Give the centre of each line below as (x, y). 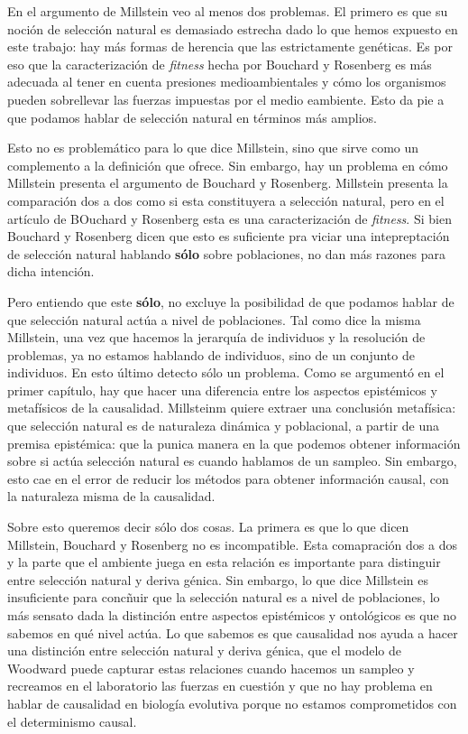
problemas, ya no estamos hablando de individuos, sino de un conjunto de (211, 354)
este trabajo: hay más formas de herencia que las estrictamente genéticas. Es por (230, 46)
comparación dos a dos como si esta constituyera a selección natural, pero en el (226, 200)
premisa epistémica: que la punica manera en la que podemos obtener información (234, 443)
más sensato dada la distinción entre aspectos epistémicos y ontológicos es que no (232, 615)
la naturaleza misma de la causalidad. (111, 496)
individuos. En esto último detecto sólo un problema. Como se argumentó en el (226, 372)
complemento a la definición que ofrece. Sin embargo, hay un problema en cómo (228, 165)
